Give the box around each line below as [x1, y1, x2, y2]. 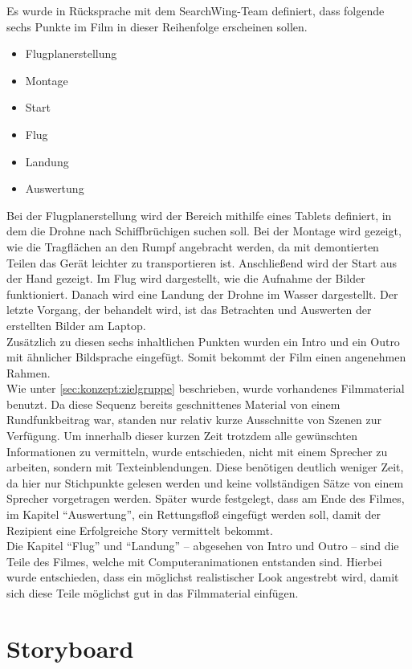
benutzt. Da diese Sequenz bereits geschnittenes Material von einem [6, 395, 341, 412]
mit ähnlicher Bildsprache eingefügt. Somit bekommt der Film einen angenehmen [6, 349, 406, 365]
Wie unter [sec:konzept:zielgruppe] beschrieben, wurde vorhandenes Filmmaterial [6, 380, 405, 397]
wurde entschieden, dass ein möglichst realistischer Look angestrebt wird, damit [6, 569, 399, 585]
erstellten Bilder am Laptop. [6, 316, 146, 333]
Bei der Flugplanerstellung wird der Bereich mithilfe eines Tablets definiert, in [6, 206, 392, 223]
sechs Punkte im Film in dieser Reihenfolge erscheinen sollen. [6, 18, 308, 35]
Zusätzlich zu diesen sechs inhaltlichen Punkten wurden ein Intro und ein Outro [6, 332, 400, 349]
